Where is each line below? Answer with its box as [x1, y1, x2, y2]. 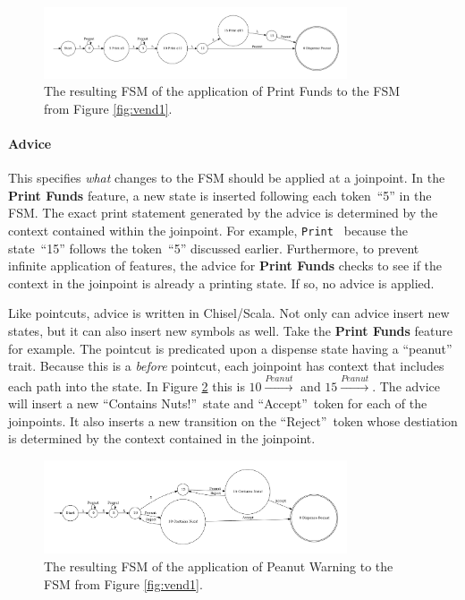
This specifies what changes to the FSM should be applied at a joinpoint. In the [8, 168, 445, 187]
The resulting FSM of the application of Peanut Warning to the [44, 556, 393, 575]
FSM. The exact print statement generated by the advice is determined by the [8, 203, 438, 222]
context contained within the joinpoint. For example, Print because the [8, 220, 408, 239]
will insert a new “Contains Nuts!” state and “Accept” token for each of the [8, 394, 427, 413]
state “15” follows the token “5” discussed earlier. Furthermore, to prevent [8, 238, 419, 257]
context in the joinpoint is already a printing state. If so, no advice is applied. [8, 273, 435, 292]
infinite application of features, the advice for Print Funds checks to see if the [8, 256, 443, 275]
